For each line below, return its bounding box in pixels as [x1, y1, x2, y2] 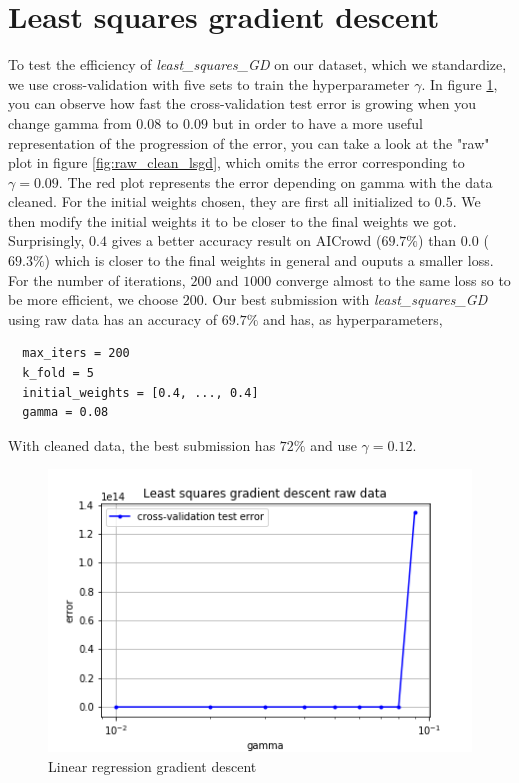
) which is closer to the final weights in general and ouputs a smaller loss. [44, 250, 494, 271]
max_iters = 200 [22, 346, 130, 361]
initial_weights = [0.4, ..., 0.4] [22, 385, 259, 400]
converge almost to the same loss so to [275, 269, 511, 290]
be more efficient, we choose [8, 289, 179, 310]
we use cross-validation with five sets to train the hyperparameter [8, 73, 410, 94]
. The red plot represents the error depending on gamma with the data [58, 171, 493, 192]
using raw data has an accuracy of [8, 308, 218, 329]
